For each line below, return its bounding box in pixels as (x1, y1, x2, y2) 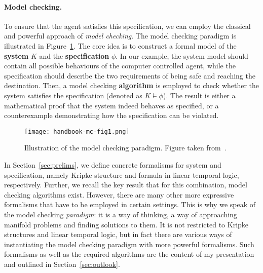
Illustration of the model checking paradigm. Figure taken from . (24, 142, 227, 153)
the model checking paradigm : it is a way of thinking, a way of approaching (4, 209, 237, 219)
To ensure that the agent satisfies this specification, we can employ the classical (4, 20, 251, 31)
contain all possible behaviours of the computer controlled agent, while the (4, 60, 236, 71)
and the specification (39, 50, 109, 61)
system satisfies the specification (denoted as (4, 90, 142, 100)
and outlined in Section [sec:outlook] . (4, 258, 120, 269)
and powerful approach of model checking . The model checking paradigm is (4, 30, 237, 41)
